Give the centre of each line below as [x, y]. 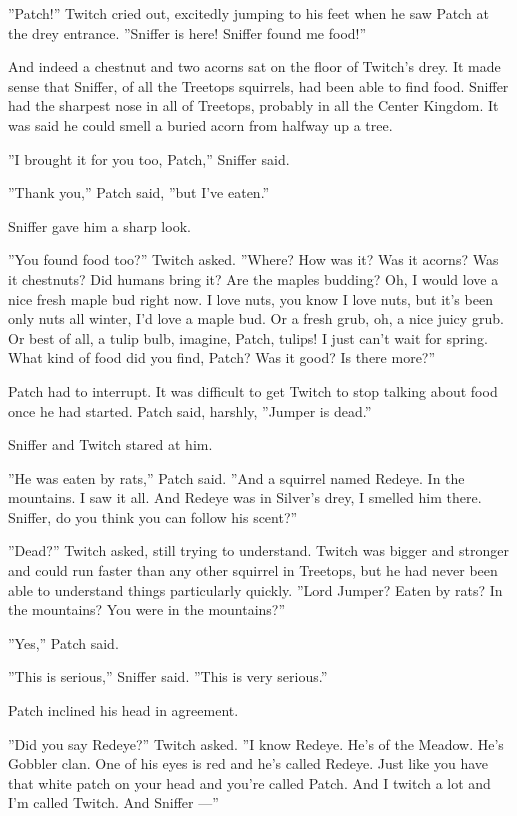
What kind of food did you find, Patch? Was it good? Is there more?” [222, 357]
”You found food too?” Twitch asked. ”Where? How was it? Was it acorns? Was [253, 259]
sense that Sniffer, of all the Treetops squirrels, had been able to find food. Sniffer [258, 85]
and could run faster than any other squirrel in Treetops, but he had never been [253, 570]
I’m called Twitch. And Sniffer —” [113, 802]
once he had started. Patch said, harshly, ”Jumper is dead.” [190, 410]
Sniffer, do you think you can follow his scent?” [153, 516]
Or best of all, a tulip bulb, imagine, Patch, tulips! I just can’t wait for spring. [248, 337]
